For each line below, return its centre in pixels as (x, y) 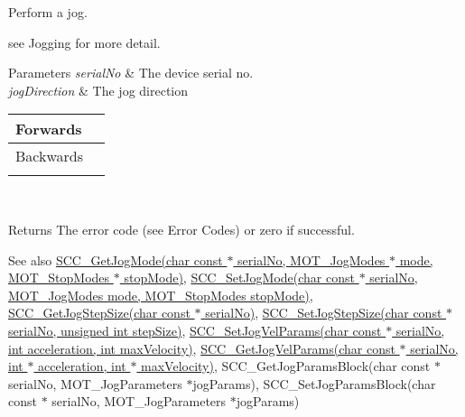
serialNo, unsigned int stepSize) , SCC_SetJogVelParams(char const (195, 330)
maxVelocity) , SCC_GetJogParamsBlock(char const (286, 366)
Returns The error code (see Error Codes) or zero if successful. (181, 229)
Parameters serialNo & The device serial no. (131, 73)
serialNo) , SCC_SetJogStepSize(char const (324, 313)
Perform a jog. (48, 12)
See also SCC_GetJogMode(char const (116, 259)
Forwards (49, 129)
